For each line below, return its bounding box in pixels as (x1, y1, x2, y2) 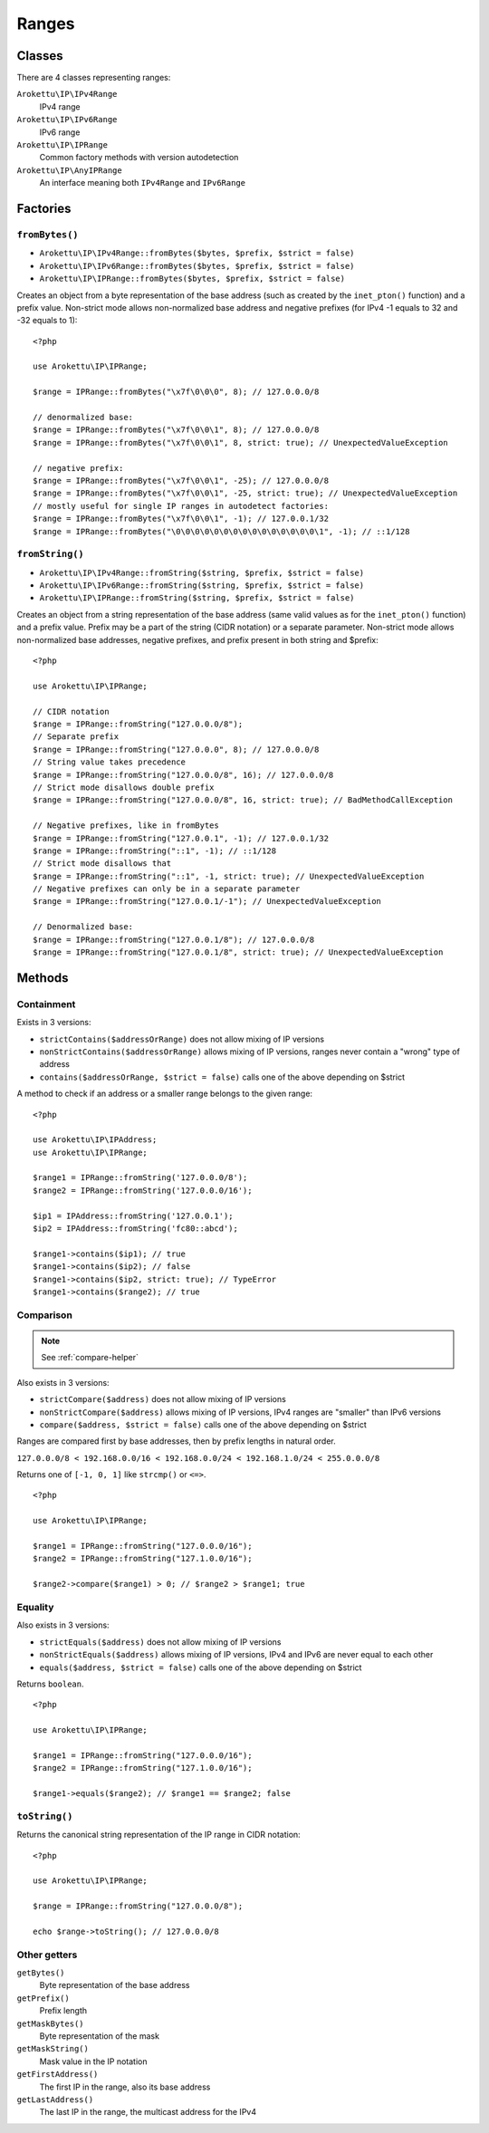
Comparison (16, 1309, 72, 1321)
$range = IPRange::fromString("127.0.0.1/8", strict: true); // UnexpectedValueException (33, 947, 444, 957)
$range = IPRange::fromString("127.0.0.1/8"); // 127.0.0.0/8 (33, 934, 315, 945)
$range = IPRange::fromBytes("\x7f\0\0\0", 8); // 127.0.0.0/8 (33, 387, 320, 398)
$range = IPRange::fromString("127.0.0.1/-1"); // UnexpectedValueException (33, 897, 382, 907)
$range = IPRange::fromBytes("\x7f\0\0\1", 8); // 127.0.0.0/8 (33, 425, 320, 435)
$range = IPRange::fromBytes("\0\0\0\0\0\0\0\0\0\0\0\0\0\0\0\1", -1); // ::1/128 (33, 526, 410, 536)
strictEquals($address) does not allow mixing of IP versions (39, 1636, 282, 1648)
